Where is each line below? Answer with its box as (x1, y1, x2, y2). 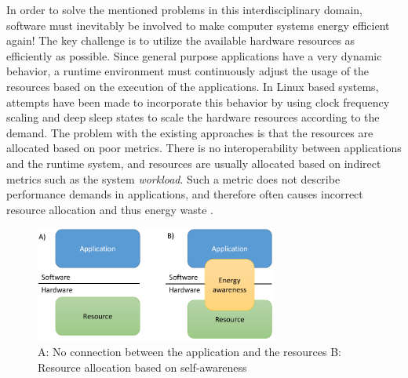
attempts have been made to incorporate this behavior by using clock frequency (6, 93, 390, 110)
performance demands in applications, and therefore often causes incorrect (6, 186, 363, 202)
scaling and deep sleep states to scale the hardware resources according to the (6, 109, 380, 125)
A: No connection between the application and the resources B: (38, 343, 341, 360)
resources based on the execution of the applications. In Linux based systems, (6, 78, 379, 94)
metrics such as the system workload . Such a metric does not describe (6, 170, 341, 187)
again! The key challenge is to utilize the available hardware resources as (6, 32, 355, 49)
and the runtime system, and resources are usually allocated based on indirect (6, 154, 381, 171)
